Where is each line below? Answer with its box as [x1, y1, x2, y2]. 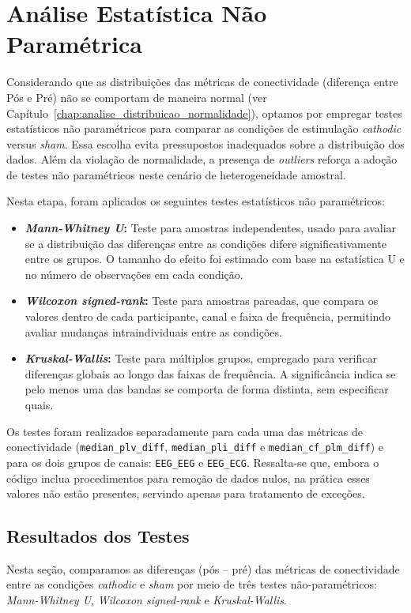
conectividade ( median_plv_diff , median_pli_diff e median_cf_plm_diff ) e [6, 438, 384, 455]
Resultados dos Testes [6, 524, 190, 548]
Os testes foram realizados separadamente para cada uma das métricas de [6, 423, 363, 439]
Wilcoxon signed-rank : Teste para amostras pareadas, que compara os [25, 292, 379, 309]
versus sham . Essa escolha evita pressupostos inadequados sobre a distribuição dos [6, 135, 405, 152]
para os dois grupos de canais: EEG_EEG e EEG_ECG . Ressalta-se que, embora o [6, 453, 379, 470]
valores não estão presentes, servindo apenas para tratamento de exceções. [6, 485, 365, 502]
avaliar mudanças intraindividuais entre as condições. [25, 323, 282, 340]
